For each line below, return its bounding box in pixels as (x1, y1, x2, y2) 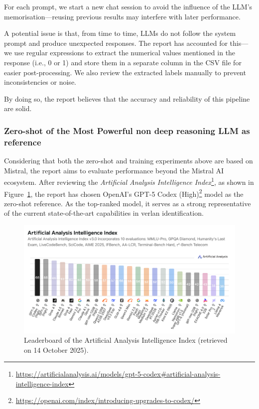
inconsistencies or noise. (4, 77, 76, 87)
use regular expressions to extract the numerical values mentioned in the (14, 47, 236, 58)
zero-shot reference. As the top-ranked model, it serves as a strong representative (4, 198, 251, 208)
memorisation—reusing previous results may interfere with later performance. (4, 11, 241, 21)
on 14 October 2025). (24, 344, 89, 355)
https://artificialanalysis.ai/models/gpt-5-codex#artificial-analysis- (15, 369, 221, 379)
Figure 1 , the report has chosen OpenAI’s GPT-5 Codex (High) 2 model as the (4, 187, 244, 199)
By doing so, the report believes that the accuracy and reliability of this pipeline (4, 93, 250, 104)
